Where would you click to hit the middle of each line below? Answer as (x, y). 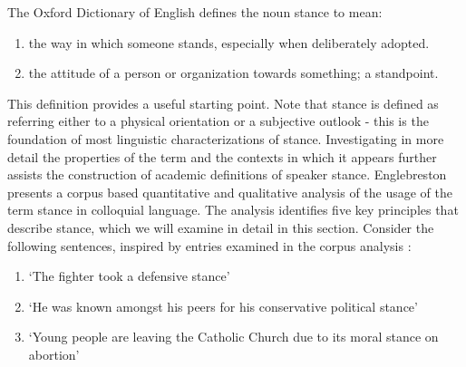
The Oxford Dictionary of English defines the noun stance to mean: (195, 12)
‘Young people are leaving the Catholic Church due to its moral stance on (233, 337)
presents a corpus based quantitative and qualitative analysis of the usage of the (230, 192)
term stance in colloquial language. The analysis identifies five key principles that (233, 210)
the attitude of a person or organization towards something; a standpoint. (233, 73)
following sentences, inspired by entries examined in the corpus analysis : (209, 245)
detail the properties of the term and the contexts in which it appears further (222, 156)
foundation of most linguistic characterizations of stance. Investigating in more (226, 138)
